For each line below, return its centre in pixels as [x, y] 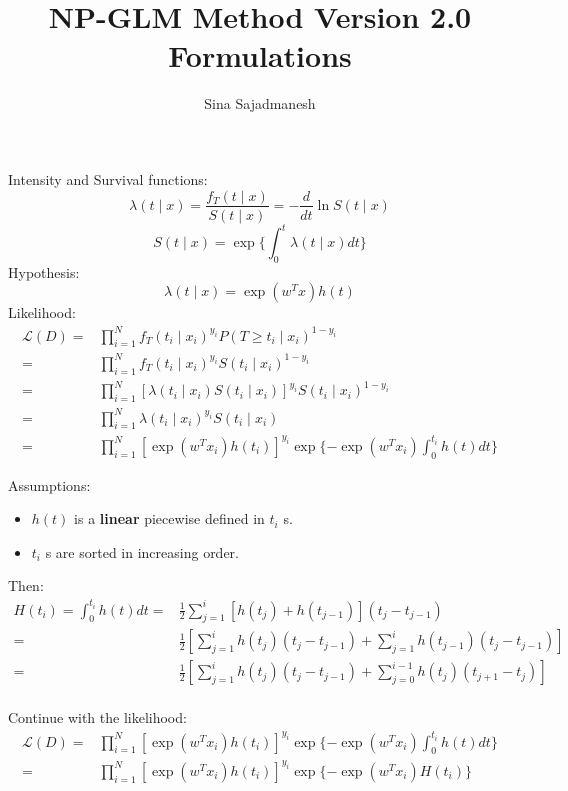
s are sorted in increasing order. [142, 551]
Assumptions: [49, 484]
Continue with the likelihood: [97, 717]
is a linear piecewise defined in [169, 518]
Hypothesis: [44, 271]
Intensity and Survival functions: [108, 178]
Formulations [260, 55]
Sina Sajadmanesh [260, 103]
